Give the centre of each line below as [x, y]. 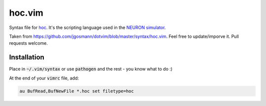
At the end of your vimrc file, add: [44, 78]
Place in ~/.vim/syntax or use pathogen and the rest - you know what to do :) [91, 69]
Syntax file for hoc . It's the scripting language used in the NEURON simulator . [87, 27]
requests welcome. [28, 43]
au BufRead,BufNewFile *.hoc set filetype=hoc [77, 91]
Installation [27, 57]
